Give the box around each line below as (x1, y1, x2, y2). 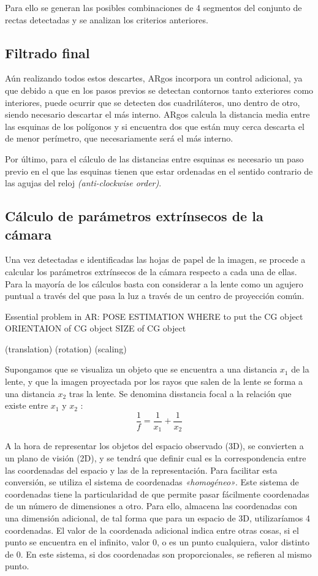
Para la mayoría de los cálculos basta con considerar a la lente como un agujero (5, 277, 303, 290)
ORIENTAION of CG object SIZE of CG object (5, 322, 186, 335)
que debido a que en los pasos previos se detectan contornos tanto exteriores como (5, 83, 314, 96)
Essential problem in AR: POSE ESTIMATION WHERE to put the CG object (5, 309, 303, 322)
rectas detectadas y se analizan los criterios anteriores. (5, 13, 208, 26)
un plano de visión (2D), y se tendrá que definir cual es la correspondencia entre (5, 451, 306, 464)
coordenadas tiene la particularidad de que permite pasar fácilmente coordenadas (5, 487, 309, 500)
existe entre (5, 399, 48, 412)
